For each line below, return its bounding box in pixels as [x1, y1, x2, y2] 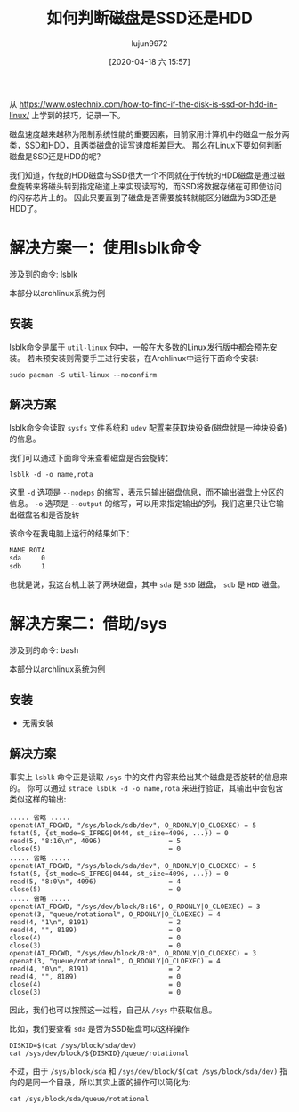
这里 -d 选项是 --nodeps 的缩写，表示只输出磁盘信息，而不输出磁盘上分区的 [9, 487, 285, 497]
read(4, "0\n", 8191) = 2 [9, 964, 181, 973]
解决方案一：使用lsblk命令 [9, 238, 202, 258]
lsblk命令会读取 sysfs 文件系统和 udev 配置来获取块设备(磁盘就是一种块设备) [9, 422, 287, 432]
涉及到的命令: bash [9, 645, 79, 656]
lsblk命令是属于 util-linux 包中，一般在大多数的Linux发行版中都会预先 [9, 342, 270, 352]
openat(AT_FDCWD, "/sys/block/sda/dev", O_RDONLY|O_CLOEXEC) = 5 [9, 861, 256, 870]
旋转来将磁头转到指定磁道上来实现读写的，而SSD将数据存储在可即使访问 [16, 181, 283, 191]
